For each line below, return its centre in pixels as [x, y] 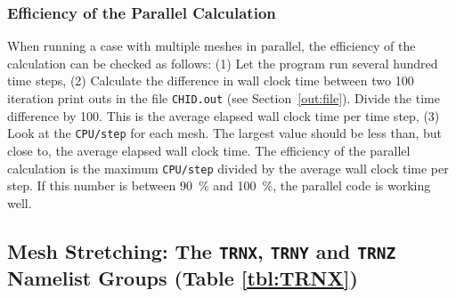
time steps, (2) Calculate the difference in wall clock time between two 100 [211, 81]
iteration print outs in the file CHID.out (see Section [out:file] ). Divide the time [224, 98]
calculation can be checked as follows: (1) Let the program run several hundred [223, 63]
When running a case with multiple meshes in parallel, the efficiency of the [212, 46]
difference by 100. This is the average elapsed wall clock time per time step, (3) [224, 115]
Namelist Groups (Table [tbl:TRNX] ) [183, 277]
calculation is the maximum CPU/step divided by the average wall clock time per [228, 168]
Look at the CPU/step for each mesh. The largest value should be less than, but [225, 133]
